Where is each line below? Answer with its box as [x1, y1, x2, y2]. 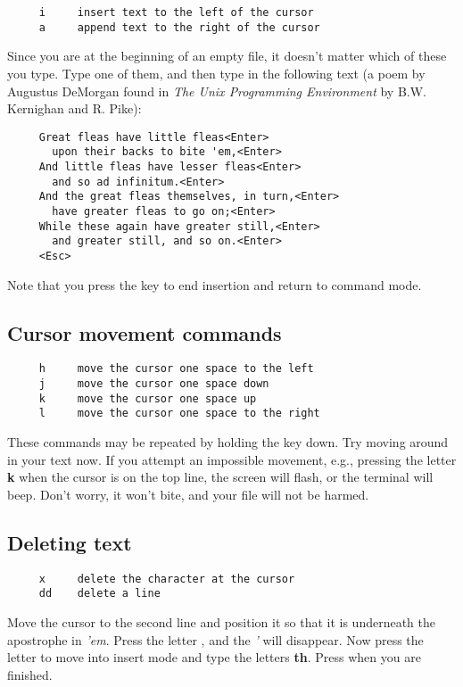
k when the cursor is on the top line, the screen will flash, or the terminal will [7, 468, 434, 486]
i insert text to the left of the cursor [38, 6, 314, 19]
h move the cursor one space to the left [38, 362, 314, 376]
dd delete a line [38, 587, 161, 600]
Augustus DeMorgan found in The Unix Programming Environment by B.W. [7, 81, 426, 100]
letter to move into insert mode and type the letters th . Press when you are [7, 648, 421, 666]
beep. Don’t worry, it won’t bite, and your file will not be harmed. [7, 484, 369, 503]
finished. [7, 665, 53, 683]
